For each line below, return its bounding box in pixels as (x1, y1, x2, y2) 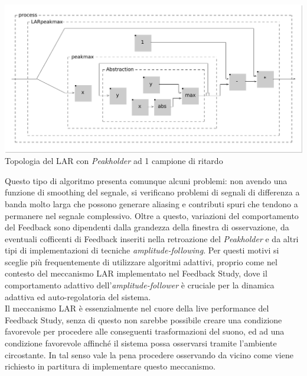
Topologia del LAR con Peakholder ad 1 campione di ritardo (5, 155, 223, 167)
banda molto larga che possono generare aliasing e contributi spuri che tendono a (5, 197, 298, 210)
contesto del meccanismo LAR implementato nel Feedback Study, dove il (5, 267, 267, 279)
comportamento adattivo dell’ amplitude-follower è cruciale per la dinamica (5, 279, 275, 291)
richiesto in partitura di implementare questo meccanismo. (5, 360, 215, 372)
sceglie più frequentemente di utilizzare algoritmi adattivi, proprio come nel (5, 255, 277, 268)
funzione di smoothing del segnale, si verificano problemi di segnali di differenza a (5, 186, 300, 198)
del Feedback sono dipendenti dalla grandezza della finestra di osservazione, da (5, 221, 289, 233)
